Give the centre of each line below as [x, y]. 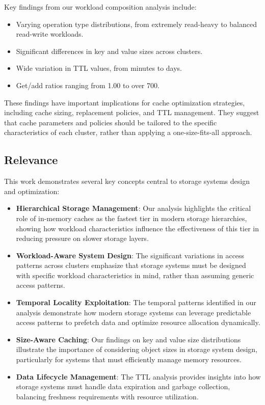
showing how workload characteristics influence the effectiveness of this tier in [137, 228]
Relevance [31, 160]
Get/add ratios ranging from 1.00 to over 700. [88, 85]
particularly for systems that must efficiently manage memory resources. [129, 359]
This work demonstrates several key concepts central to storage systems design [127, 181]
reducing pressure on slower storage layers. [82, 238]
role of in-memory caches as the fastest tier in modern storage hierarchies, [131, 218]
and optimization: [32, 191]
